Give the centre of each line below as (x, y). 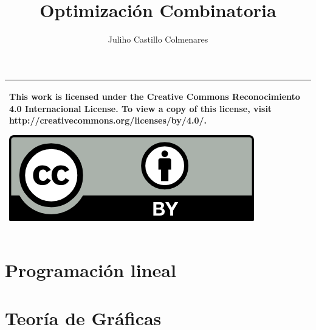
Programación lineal (91, 270)
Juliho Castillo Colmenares (158, 39)
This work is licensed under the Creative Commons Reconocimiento (155, 97)
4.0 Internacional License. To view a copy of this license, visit (141, 108)
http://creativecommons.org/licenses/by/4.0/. (108, 120)
